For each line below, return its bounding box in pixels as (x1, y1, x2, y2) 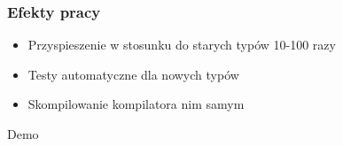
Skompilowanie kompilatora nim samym (27, 95, 245, 113)
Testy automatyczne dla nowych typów (27, 65, 239, 83)
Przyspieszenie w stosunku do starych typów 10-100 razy (27, 35, 336, 54)
